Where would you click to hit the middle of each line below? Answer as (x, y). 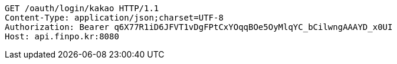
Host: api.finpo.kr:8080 (62, 36)
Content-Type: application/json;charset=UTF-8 (114, 18)
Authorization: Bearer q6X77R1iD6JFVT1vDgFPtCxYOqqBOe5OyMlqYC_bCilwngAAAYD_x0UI (199, 27)
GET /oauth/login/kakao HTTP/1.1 (82, 8)
